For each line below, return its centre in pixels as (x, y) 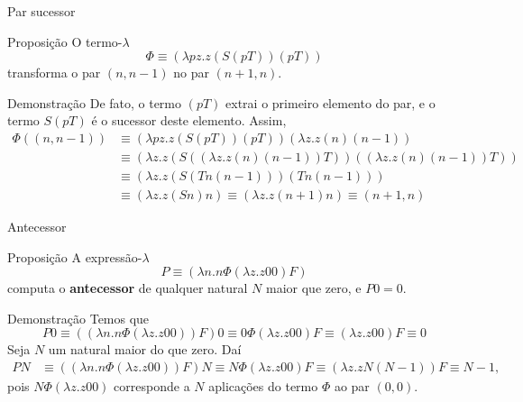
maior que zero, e (314, 288)
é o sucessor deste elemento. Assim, (189, 120)
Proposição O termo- (65, 41)
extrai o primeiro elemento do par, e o (330, 102)
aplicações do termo (263, 386)
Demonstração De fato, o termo (95, 102)
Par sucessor (41, 11)
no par (191, 73)
